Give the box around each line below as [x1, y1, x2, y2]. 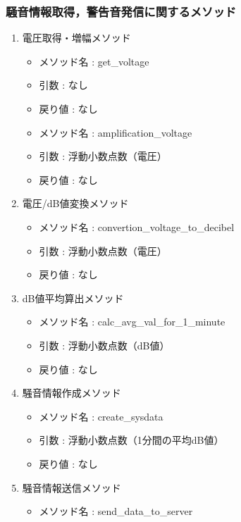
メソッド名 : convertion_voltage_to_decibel [39, 219, 235, 234]
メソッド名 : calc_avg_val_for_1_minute [39, 314, 225, 329]
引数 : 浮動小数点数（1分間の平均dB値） [39, 433, 224, 447]
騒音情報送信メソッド [22, 480, 121, 495]
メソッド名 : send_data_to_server [39, 504, 193, 518]
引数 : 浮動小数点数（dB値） [39, 337, 170, 352]
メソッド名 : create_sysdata [39, 409, 163, 423]
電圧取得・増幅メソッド [22, 30, 131, 45]
